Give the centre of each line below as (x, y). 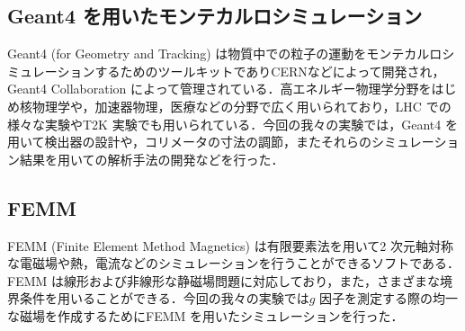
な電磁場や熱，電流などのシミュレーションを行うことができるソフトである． (234, 263)
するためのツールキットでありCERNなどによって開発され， (270, 71)
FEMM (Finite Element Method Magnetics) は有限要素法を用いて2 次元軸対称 (230, 245)
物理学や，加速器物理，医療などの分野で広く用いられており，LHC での (241, 106)
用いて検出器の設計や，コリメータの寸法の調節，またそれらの (190, 142)
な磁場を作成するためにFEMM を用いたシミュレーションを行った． (206, 315)
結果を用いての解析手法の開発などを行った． (152, 159)
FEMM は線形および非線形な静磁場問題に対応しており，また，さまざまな (224, 280)
